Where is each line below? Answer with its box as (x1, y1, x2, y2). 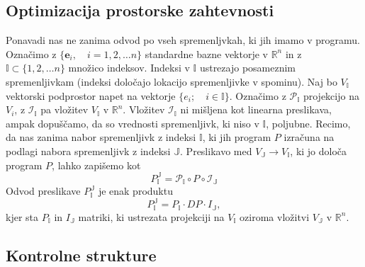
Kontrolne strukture (6, 244, 157, 266)
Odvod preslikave (6, 183, 81, 198)
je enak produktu (98, 183, 173, 198)
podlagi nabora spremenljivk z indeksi (6, 143, 171, 158)
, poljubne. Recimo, (266, 115, 351, 130)
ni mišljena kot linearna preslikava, (180, 102, 332, 117)
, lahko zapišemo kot (52, 157, 141, 172)
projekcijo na (303, 88, 359, 103)
